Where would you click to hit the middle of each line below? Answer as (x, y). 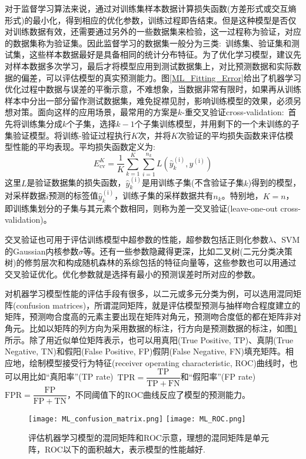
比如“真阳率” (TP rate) (71, 376)
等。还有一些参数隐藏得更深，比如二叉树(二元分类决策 (188, 251)
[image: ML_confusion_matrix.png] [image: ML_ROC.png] (137, 419)
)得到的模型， (275, 182)
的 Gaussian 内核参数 (42, 251)
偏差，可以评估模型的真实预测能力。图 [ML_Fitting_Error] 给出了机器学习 (161, 77)
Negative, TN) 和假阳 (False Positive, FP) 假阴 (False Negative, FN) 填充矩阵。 (145, 351)
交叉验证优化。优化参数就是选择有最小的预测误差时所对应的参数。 (132, 274)
